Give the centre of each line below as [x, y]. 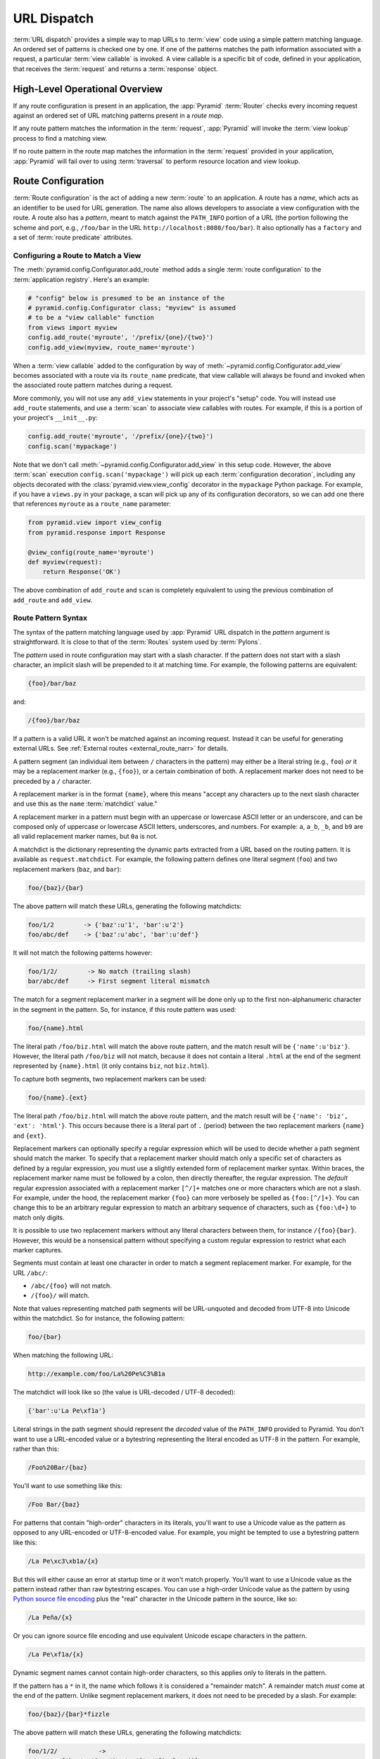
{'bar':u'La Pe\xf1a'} [67, 1411]
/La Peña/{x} [50, 1618]
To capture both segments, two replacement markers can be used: [110, 1079]
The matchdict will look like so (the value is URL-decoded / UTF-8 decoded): [124, 1392]
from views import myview [72, 328]
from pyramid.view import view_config [95, 523]
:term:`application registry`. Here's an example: [81, 279]
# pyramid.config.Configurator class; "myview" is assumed [132, 307]
